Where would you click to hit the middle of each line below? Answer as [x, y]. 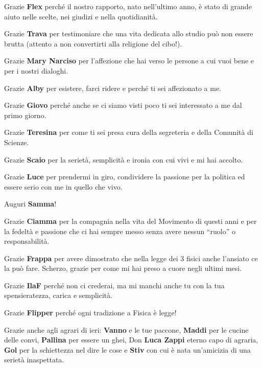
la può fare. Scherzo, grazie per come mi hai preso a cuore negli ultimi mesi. [123, 268]
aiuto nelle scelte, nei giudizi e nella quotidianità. [81, 16]
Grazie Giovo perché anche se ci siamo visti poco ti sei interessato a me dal [123, 105]
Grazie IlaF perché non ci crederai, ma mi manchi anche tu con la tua [114, 285]
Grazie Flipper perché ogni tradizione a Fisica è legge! [90, 313]
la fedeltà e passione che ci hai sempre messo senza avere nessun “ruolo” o [120, 231]
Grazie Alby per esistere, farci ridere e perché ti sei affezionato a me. [113, 88]
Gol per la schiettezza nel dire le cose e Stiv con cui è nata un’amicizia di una [127, 349]
